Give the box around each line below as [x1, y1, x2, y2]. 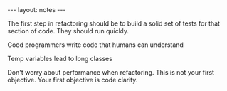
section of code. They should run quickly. [7, 27, 130, 35]
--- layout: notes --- [7, 6, 66, 14]
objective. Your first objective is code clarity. [7, 76, 138, 84]
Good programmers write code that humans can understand [7, 41, 184, 49]
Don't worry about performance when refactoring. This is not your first [7, 68, 215, 76]
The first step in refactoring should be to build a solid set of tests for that [7, 19, 221, 28]
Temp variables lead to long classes [7, 55, 112, 63]
